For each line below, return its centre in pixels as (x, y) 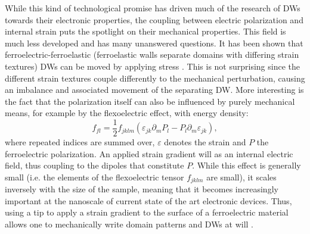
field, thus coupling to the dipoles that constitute (94, 165)
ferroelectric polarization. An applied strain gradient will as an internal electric (149, 153)
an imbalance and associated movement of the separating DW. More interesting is (154, 90)
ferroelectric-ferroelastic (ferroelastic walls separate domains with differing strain (152, 54)
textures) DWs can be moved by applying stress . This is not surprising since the (152, 66)
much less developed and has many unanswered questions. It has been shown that (154, 43)
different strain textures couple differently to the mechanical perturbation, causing (155, 78)
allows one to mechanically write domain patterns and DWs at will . (129, 224)
